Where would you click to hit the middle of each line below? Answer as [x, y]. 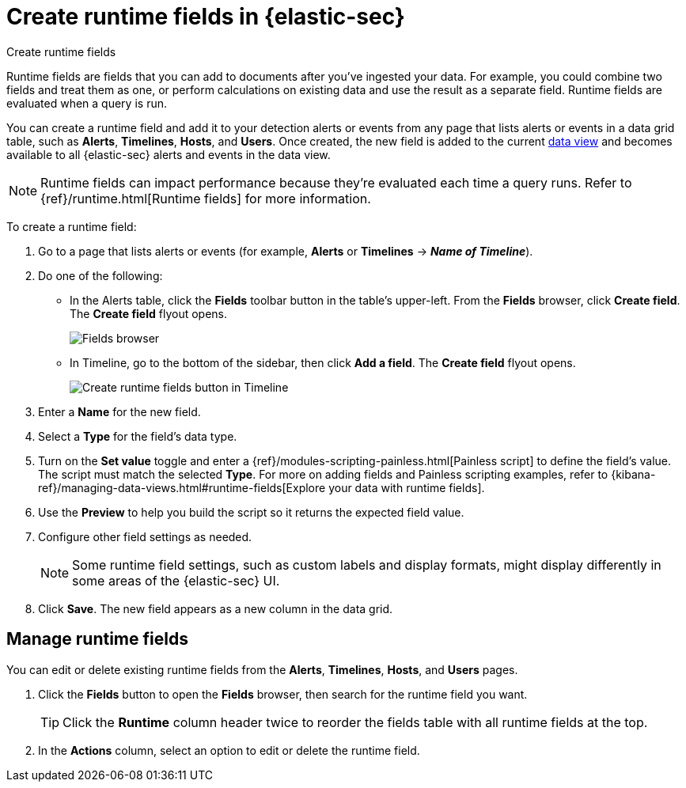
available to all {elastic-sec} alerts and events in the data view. [169, 154]
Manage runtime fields [97, 639]
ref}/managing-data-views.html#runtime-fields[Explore [182, 487]
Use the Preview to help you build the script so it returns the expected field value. [251, 512]
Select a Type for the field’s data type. [138, 436]
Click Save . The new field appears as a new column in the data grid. [216, 608]
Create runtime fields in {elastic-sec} [206, 17]
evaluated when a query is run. [87, 103]
